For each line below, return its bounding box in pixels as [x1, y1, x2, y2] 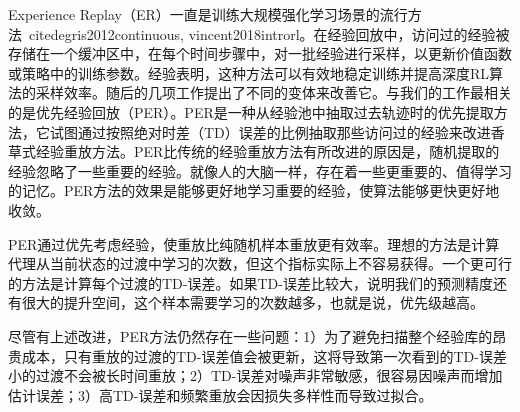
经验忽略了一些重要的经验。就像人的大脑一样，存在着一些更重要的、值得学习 [8, 160, 512, 181]
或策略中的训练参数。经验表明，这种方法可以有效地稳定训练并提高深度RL [8, 62, 490, 83]
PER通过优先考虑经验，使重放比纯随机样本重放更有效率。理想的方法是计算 [8, 233, 500, 254]
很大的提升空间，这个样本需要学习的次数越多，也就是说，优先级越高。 [21, 292, 484, 313]
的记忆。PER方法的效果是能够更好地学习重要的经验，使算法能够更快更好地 [8, 180, 500, 201]
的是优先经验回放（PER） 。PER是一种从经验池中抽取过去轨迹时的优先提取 [8, 101, 494, 122]
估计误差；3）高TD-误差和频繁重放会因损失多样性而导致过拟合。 [8, 384, 433, 405]
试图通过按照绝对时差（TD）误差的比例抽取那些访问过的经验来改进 [49, 121, 491, 142]
